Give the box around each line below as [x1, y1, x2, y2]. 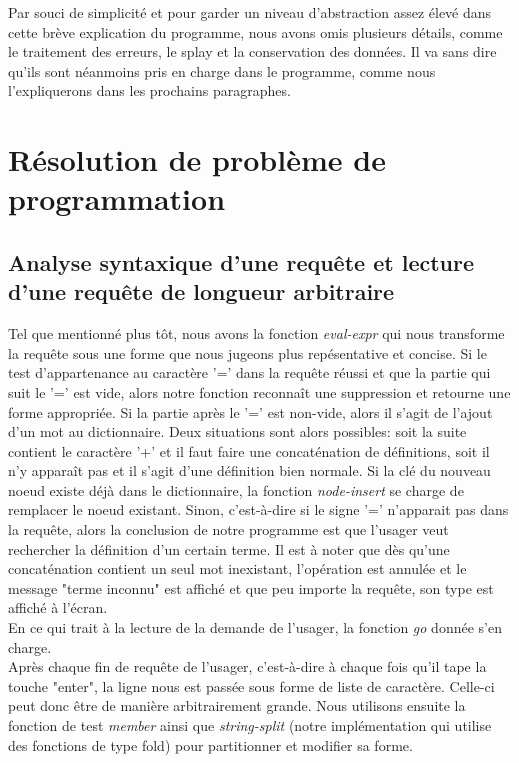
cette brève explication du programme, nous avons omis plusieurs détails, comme [8, 21, 503, 42]
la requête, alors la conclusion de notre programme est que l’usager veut [8, 519, 449, 540]
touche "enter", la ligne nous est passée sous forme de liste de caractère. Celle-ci [8, 675, 495, 696]
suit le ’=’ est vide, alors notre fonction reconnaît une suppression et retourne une [8, 381, 511, 402]
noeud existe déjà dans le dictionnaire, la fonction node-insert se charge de [8, 479, 464, 500]
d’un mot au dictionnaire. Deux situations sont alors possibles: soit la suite [8, 421, 467, 442]
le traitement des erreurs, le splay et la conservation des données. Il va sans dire [8, 41, 497, 62]
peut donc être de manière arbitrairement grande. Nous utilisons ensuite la [8, 695, 466, 716]
